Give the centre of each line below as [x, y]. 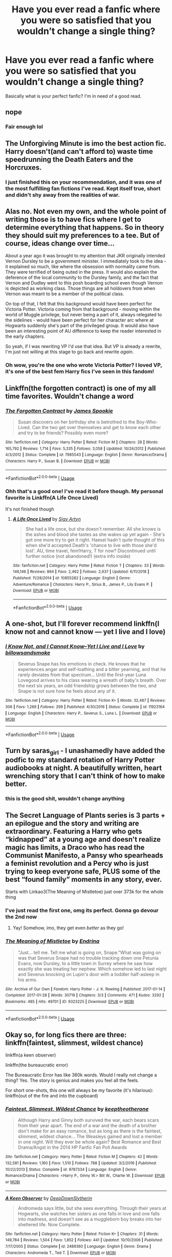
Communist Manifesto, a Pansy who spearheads [84, 855]
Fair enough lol [24, 127]
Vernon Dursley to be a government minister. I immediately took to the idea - [86, 261]
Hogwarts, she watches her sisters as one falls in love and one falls [89, 1213]
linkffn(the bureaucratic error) [37, 1065]
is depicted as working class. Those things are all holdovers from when [80, 289]
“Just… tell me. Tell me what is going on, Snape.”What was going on [89, 952]
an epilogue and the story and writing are [72, 823]
